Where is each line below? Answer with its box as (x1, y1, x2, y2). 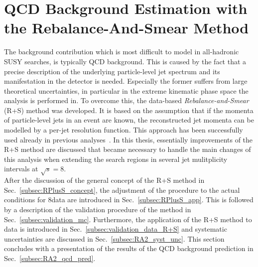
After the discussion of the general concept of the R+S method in (4, 175, 205, 185)
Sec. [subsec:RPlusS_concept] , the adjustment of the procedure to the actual (4, 184, 240, 195)
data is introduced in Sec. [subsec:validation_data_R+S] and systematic (4, 224, 227, 234)
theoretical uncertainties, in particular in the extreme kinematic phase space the (4, 85, 249, 96)
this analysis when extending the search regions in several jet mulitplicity (4, 153, 228, 164)
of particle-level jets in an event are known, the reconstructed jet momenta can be (4, 115, 254, 125)
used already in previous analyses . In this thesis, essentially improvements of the (4, 134, 253, 144)
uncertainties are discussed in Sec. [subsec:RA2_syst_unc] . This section (4, 233, 225, 244)
